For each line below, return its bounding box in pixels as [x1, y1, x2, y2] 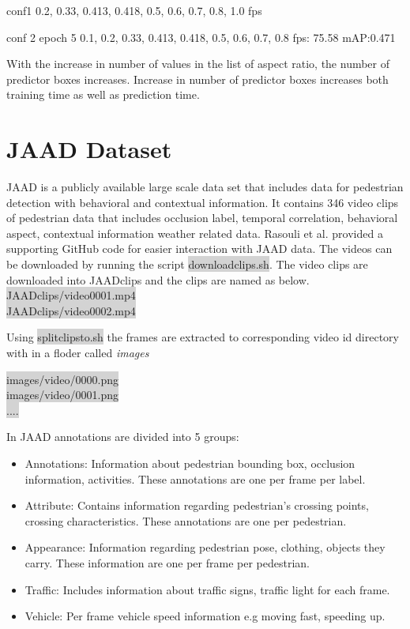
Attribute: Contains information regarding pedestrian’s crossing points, [24, 497, 369, 514]
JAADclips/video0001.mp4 [6, 287, 136, 303]
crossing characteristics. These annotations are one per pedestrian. [24, 512, 347, 529]
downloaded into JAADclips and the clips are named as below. [6, 271, 310, 288]
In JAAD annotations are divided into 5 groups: [6, 428, 239, 445]
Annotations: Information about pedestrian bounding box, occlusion [24, 455, 355, 471]
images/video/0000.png [6, 371, 119, 387]
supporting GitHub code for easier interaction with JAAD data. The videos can [6, 240, 393, 257]
